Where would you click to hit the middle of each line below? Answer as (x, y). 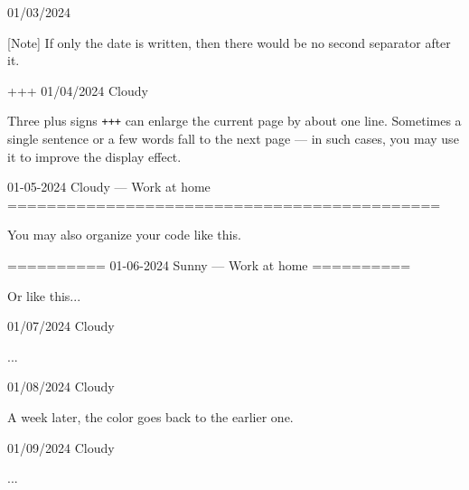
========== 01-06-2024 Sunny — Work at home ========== (209, 265)
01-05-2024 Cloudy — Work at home (109, 187)
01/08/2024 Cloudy (61, 386)
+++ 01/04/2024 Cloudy (78, 90)
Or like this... (44, 295)
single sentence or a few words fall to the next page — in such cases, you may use (233, 139)
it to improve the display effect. (94, 156)
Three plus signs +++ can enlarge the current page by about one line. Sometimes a (234, 121)
